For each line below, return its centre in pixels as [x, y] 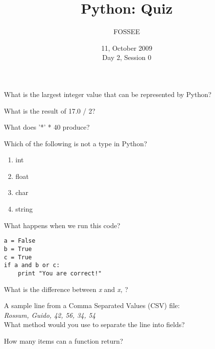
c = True [18, 257]
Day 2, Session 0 [127, 57]
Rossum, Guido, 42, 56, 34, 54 [50, 315]
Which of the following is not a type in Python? [76, 143]
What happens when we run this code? [62, 225]
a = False [20, 241]
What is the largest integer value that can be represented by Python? [108, 94]
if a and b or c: [32, 265]
